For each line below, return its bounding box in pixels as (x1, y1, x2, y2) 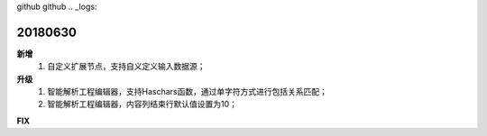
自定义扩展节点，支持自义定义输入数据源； (47, 61, 206, 72)
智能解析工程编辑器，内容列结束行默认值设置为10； (47, 99, 238, 110)
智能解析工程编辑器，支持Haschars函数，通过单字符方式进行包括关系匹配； (47, 86, 328, 97)
